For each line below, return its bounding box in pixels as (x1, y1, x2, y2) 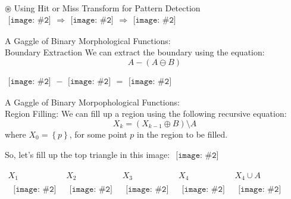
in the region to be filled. (137, 128, 228, 141)
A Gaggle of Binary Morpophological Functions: (5, 95, 180, 108)
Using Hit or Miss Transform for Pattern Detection (14, 2, 201, 14)
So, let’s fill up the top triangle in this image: (5, 148, 170, 160)
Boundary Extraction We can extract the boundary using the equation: (5, 46, 265, 58)
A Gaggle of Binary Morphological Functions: (5, 34, 171, 46)
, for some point (69, 128, 127, 141)
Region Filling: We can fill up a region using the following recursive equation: (5, 107, 287, 120)
